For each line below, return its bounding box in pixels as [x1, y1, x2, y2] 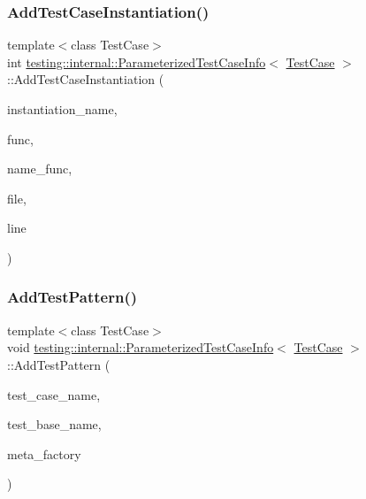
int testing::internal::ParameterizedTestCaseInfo [7, 52, 266, 71]
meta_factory [7, 444, 81, 463]
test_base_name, [7, 415, 102, 434]
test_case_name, [7, 385, 101, 403]
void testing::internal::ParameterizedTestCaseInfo [7, 338, 274, 357]
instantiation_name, [7, 100, 118, 118]
